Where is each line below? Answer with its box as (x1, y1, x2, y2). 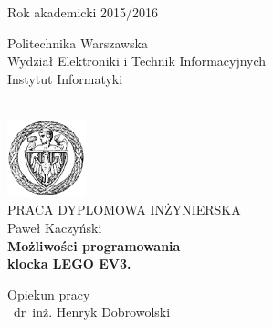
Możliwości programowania (7, 236, 181, 255)
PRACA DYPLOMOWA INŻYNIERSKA (7, 200, 241, 219)
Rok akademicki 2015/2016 (7, 3, 159, 21)
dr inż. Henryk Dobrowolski (13, 302, 171, 322)
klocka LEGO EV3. (7, 254, 131, 273)
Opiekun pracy (7, 284, 90, 303)
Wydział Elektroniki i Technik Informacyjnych (7, 51, 267, 70)
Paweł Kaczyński (7, 218, 102, 237)
